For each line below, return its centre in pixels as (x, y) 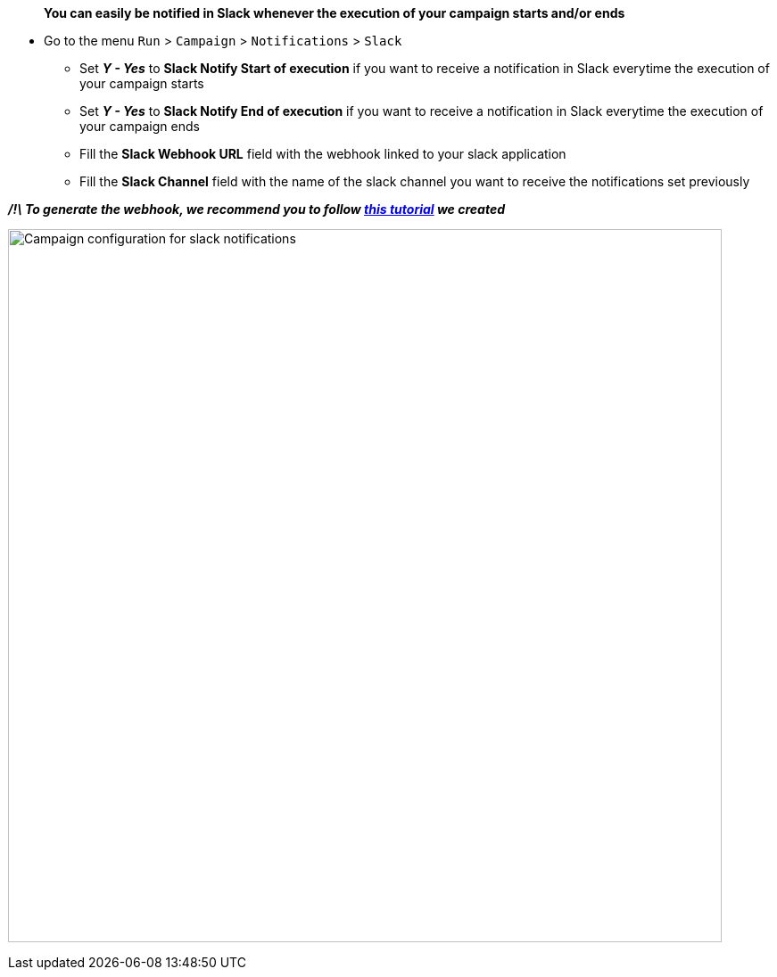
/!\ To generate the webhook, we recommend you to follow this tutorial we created (256, 209)
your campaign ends (140, 126)
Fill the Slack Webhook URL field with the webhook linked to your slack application (323, 154)
